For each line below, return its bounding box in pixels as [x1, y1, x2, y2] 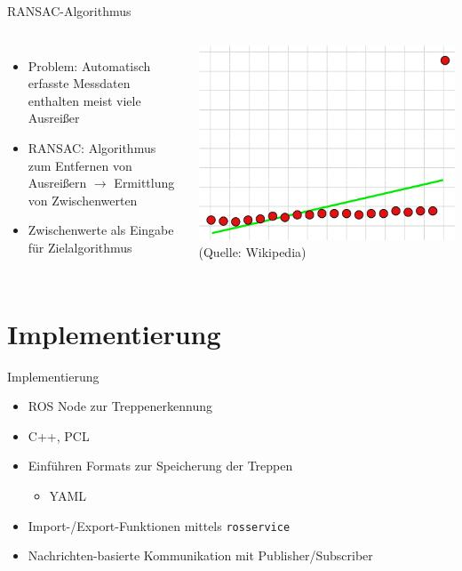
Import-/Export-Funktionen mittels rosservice [28, 516, 291, 535]
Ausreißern [28, 173, 87, 192]
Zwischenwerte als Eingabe [28, 221, 174, 239]
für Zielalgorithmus [28, 237, 132, 256]
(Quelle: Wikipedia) [198, 243, 307, 261]
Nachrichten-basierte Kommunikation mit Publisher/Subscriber [28, 546, 373, 565]
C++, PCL [28, 426, 90, 445]
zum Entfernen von [28, 156, 132, 174]
